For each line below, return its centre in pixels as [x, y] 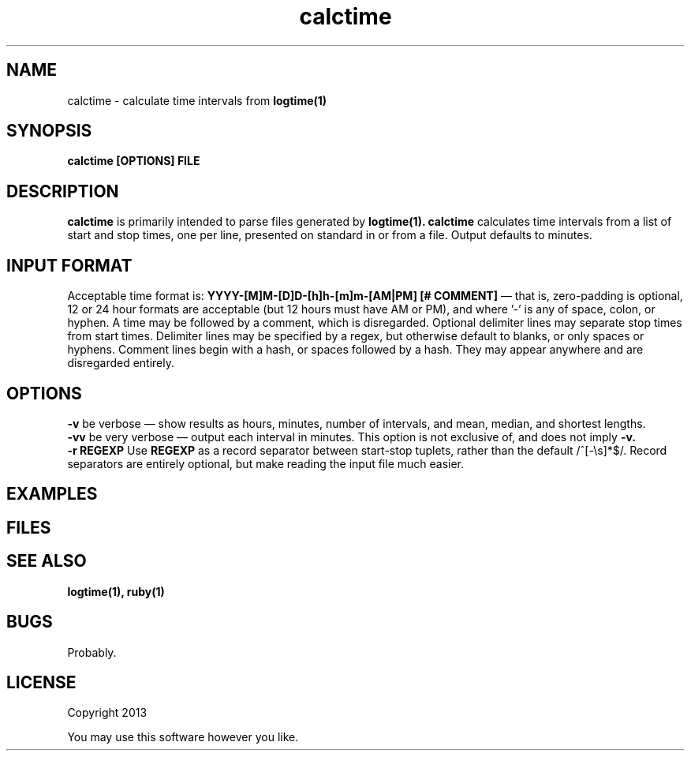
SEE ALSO [47, 561]
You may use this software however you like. [183, 737]
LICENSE [41, 682]
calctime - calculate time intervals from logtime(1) [197, 100]
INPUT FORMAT [69, 265]
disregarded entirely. [121, 363]
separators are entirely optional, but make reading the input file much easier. [266, 463]
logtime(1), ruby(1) [116, 591]
